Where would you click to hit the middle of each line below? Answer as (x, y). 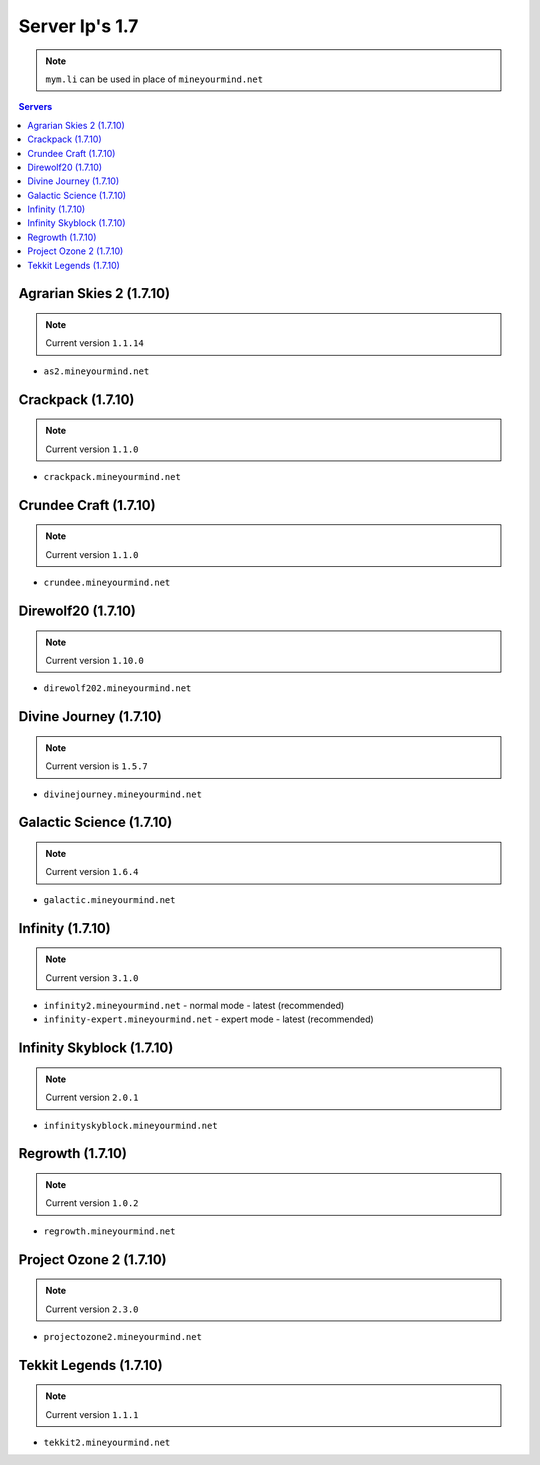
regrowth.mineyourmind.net (109, 1231)
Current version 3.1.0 (92, 977)
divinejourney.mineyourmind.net (122, 794)
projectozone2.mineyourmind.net (122, 1336)
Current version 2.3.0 (92, 1309)
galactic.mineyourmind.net (109, 899)
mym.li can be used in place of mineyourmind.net (154, 79)
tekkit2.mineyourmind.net (107, 1443)
